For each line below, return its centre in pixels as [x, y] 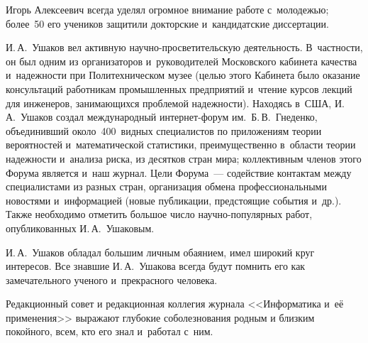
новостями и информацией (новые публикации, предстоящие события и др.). [174, 200]
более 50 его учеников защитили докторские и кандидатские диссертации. [167, 23]
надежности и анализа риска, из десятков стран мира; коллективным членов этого [184, 158]
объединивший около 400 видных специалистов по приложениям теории [164, 130]
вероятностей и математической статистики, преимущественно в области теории [181, 145]
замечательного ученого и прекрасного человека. [112, 279]
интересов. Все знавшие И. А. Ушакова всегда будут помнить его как [156, 266]
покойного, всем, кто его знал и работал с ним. [110, 331]
